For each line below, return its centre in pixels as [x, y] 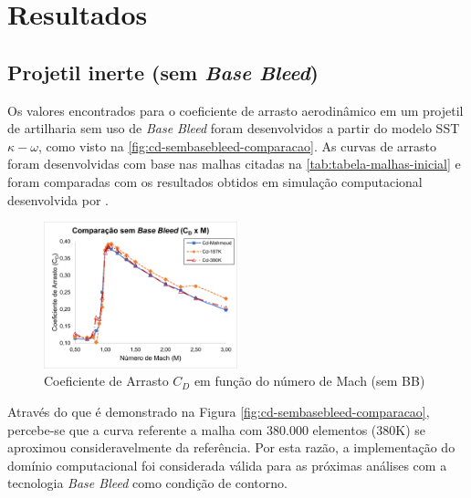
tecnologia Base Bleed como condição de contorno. [147, 483]
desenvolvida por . [58, 199]
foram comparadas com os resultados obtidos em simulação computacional [215, 181]
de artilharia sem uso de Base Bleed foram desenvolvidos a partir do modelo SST [234, 128]
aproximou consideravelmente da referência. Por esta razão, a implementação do [231, 447]
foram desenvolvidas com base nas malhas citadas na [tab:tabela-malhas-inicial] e [234, 164]
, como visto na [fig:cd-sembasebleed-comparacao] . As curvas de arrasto [237, 145]
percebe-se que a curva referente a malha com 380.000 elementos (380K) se [217, 429]
